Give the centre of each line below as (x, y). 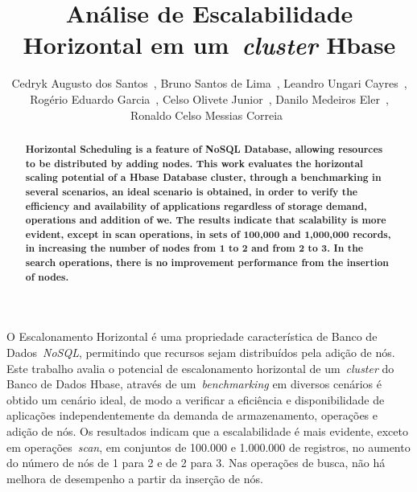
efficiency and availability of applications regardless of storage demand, (196, 206)
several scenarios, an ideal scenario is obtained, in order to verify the (192, 191)
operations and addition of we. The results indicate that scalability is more (206, 220)
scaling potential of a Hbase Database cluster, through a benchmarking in (203, 178)
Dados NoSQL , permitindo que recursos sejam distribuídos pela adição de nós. (201, 353)
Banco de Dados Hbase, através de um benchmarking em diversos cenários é (194, 384)
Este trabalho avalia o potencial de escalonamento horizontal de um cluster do (200, 368)
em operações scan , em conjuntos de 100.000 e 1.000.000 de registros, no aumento (208, 447)
